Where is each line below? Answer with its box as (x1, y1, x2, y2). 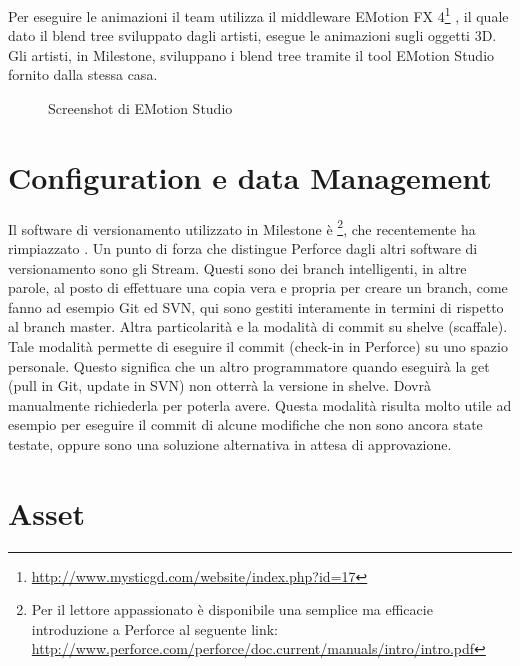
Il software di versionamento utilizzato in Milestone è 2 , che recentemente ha (8, 215, 476, 239)
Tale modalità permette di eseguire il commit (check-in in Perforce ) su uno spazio (8, 335, 508, 356)
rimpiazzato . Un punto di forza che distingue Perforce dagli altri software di (8, 238, 478, 258)
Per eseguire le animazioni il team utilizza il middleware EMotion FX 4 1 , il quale (8, 3, 509, 26)
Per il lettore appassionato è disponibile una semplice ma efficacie (31, 599, 433, 620)
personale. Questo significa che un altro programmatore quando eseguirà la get (8, 355, 490, 376)
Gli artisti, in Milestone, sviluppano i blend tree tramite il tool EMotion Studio (8, 44, 495, 65)
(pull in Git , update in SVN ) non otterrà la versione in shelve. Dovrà (8, 375, 432, 396)
